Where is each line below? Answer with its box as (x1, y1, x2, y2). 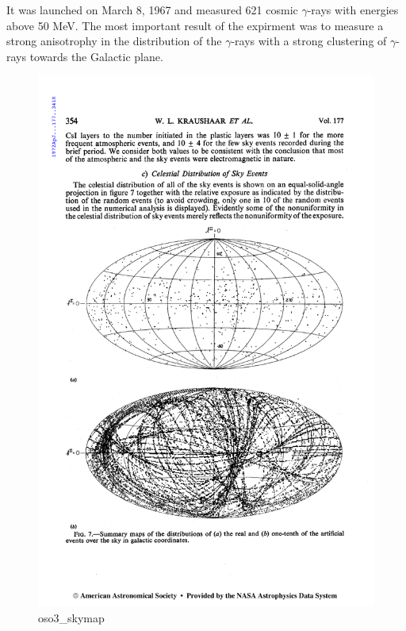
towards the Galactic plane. (29, 48, 163, 64)
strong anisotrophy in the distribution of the (6, 33, 222, 49)
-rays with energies (307, 2, 399, 17)
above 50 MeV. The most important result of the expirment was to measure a (6, 17, 384, 33)
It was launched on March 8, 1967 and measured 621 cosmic (6, 2, 298, 17)
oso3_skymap (38, 609, 105, 625)
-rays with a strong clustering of (231, 33, 387, 49)
